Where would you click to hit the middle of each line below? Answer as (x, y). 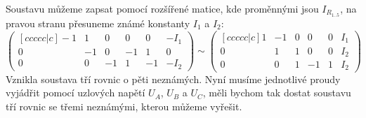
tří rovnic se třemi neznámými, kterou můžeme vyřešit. (124, 106)
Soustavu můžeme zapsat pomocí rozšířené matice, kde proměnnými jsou (162, 8)
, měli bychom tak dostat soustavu (277, 93)
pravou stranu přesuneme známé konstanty (98, 23)
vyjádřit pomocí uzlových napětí (76, 93)
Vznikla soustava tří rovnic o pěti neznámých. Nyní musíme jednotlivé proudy (173, 79)
